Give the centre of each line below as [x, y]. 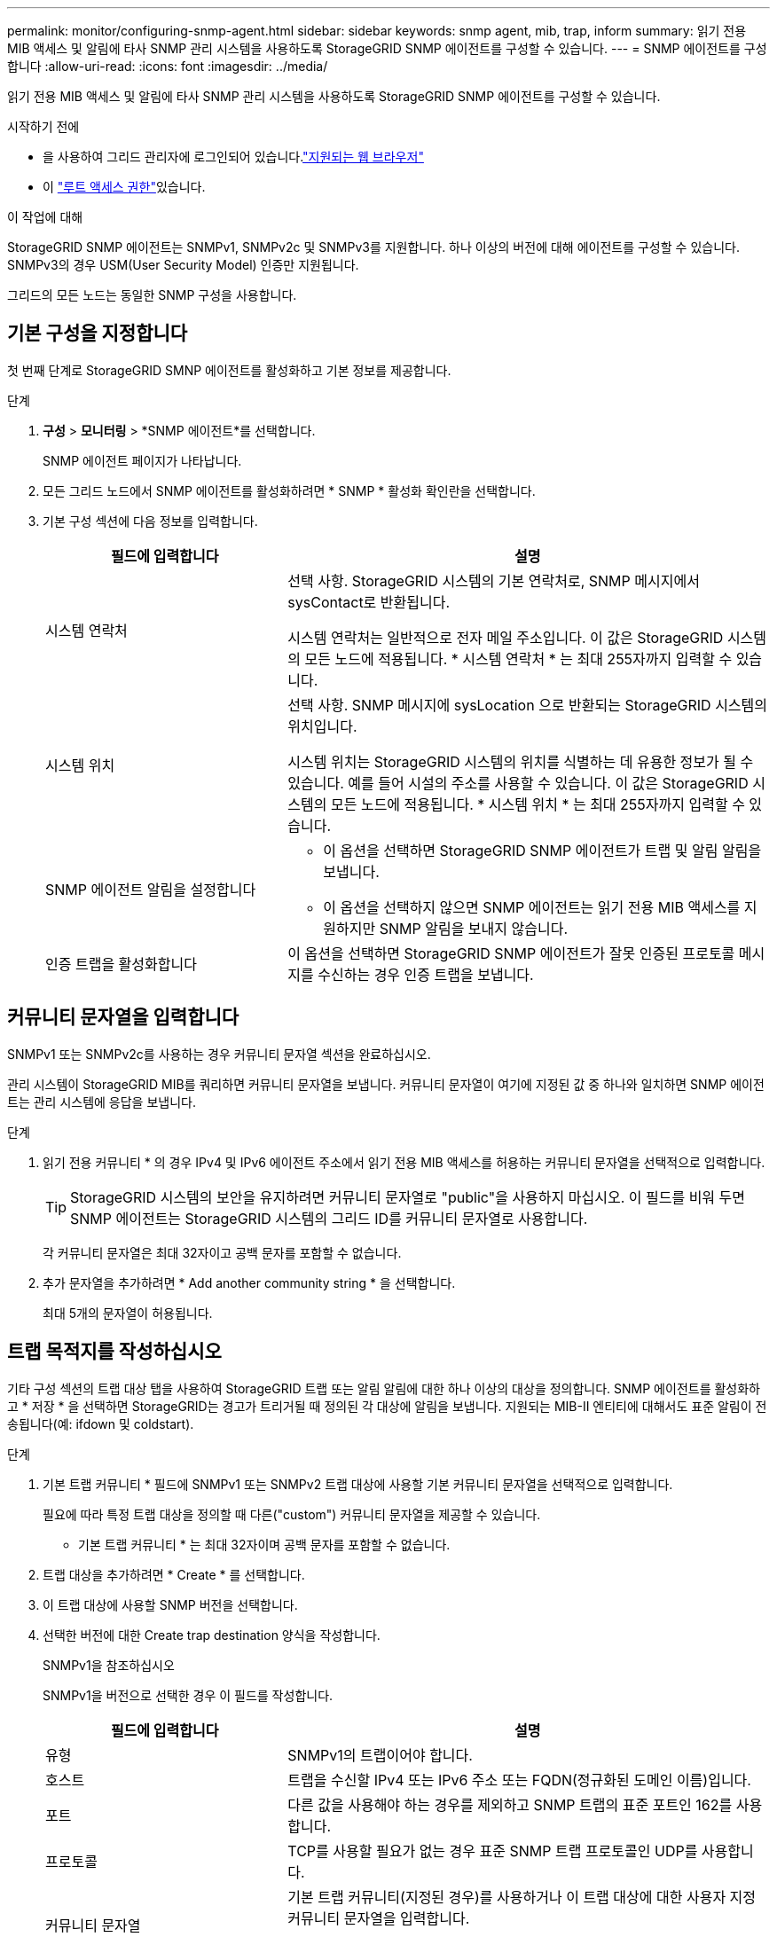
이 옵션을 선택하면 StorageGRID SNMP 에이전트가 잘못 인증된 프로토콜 [511, 953]
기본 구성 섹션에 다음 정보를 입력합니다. [150, 521]
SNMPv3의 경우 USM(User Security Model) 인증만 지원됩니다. [183, 265]
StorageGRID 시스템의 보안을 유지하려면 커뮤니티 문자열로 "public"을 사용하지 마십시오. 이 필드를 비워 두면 [408, 1197]
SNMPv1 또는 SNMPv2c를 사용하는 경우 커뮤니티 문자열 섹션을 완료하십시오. [219, 1054]
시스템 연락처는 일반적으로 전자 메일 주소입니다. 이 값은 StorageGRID [506, 637]
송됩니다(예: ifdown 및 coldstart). [101, 1423]
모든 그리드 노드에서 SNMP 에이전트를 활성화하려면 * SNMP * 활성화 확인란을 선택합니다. [289, 490]
